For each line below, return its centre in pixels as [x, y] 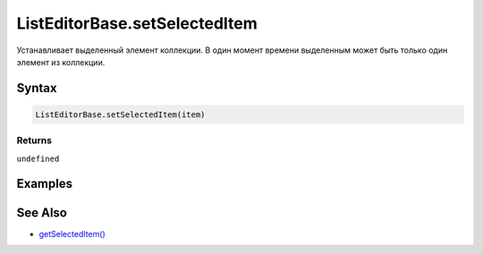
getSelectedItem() [72, 233]
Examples [45, 184]
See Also [42, 212]
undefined [38, 158]
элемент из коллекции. [61, 62]
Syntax [37, 88]
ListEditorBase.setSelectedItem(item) [120, 114]
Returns [34, 140]
